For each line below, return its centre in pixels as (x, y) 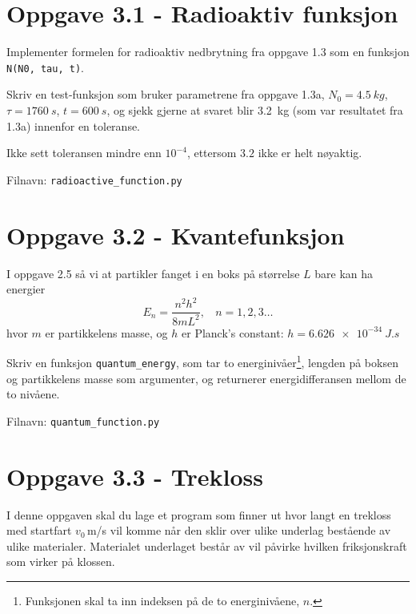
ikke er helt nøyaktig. (310, 153)
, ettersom (212, 153)
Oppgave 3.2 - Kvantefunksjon (176, 234)
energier (26, 289)
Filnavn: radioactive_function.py (94, 179)
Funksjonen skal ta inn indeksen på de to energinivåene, (162, 600)
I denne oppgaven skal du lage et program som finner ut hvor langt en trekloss (199, 514)
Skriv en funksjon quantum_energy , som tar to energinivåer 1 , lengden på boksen (202, 361)
